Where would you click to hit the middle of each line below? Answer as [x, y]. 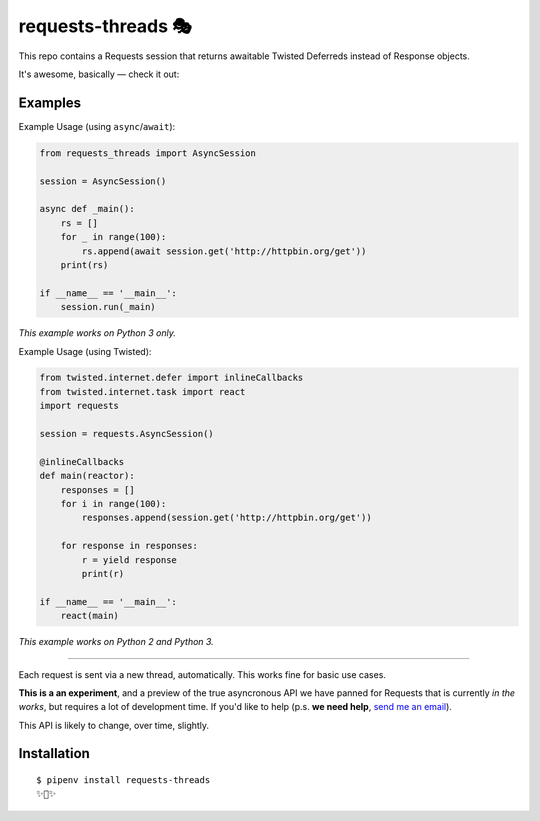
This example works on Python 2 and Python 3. [116, 642]
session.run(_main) [108, 307]
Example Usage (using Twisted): [85, 351]
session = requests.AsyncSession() [126, 434]
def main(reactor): [87, 476]
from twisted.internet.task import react [142, 391]
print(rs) [84, 264]
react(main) [90, 616]
